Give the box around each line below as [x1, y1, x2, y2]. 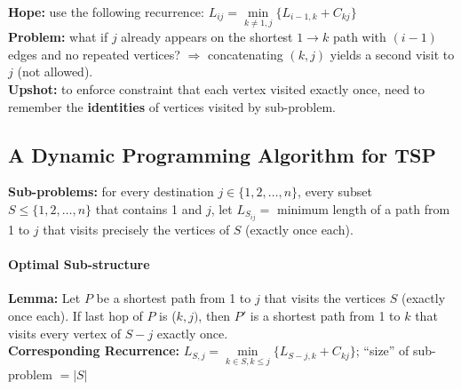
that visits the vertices [264, 289, 386, 307]
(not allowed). [17, 62, 93, 81]
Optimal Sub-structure [8, 255, 150, 274]
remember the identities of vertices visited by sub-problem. [8, 97, 336, 115]
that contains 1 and [95, 199, 203, 218]
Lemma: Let [8, 289, 81, 307]
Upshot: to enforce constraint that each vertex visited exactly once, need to [8, 80, 425, 98]
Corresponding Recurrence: [8, 341, 180, 360]
